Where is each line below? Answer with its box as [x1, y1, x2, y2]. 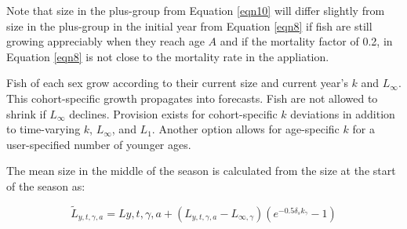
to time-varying [6, 121, 81, 137]
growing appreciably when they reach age [6, 33, 205, 49]
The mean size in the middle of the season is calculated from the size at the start [6, 162, 396, 179]
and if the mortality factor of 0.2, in [220, 33, 393, 49]
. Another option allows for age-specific [151, 121, 340, 137]
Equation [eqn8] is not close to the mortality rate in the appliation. [6, 48, 329, 64]
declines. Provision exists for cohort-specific [69, 105, 278, 122]
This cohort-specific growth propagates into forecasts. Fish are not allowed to [6, 89, 378, 106]
